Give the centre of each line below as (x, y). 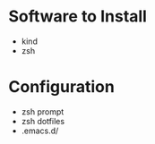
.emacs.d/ (40, 131)
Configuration (62, 87)
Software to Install (77, 17)
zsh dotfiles (43, 121)
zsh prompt (43, 111)
